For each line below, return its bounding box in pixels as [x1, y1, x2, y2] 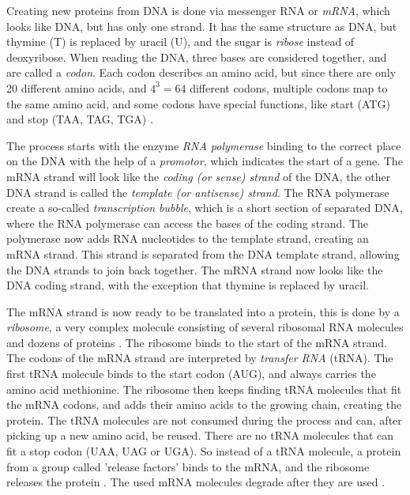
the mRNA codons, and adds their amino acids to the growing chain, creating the [6, 396, 402, 413]
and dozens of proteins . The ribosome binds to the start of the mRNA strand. [6, 334, 387, 350]
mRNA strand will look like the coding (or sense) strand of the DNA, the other [6, 168, 391, 184]
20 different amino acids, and [6, 79, 147, 96]
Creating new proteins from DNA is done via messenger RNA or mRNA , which [6, 2, 390, 18]
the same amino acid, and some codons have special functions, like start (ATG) [6, 95, 390, 111]
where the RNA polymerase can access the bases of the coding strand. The [6, 214, 369, 231]
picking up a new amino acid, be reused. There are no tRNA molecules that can [6, 427, 394, 444]
